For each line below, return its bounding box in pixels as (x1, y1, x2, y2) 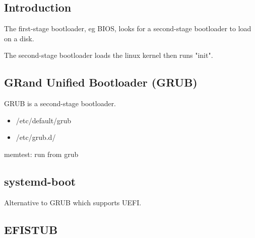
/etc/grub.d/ (16, 132, 56, 142)
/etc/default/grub (16, 115, 72, 125)
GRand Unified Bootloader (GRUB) (4, 74, 198, 90)
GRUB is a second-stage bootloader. (4, 98, 116, 109)
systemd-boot (4, 173, 76, 189)
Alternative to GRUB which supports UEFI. (4, 197, 142, 207)
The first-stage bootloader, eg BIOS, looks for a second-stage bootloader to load (4, 23, 251, 34)
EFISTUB (4, 221, 58, 237)
